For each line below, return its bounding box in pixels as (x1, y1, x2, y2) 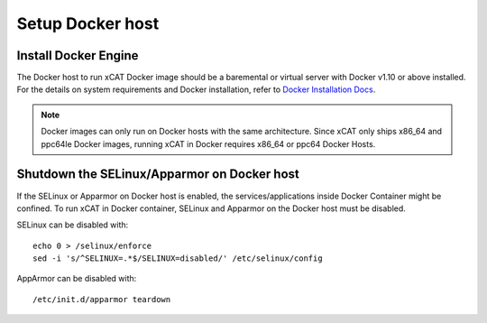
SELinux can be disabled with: (16, 219, 129, 230)
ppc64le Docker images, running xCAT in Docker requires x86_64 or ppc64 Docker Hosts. (41, 138, 376, 149)
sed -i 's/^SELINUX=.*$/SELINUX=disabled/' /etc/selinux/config (32, 254, 324, 263)
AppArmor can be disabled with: (16, 273, 137, 284)
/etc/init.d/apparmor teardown (32, 294, 171, 304)
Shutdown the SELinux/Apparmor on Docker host (16, 167, 299, 182)
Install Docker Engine (16, 48, 139, 63)
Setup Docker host (16, 14, 160, 33)
